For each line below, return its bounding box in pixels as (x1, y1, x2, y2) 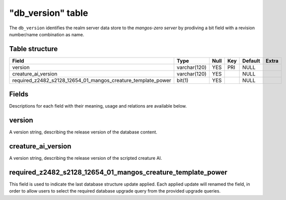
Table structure (9, 45, 58, 53)
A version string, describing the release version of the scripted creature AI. (9, 155, 162, 161)
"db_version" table (9, 7, 88, 18)
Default (242, 57, 260, 64)
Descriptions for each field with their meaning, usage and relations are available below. (9, 103, 187, 109)
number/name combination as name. (9, 31, 84, 37)
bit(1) (176, 77, 189, 84)
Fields (9, 90, 29, 99)
